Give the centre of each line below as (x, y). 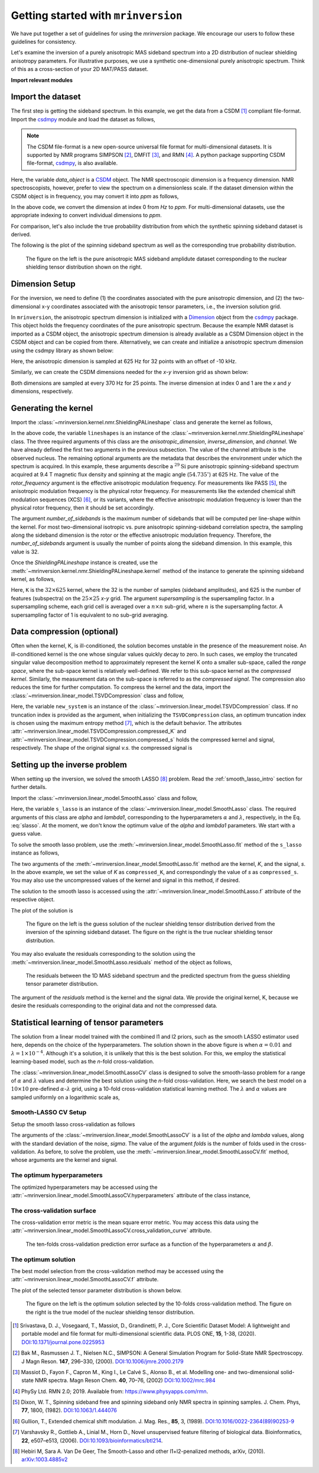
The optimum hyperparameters (57, 1175)
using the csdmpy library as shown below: (62, 350)
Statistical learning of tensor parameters (87, 1022)
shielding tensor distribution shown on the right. (84, 267)
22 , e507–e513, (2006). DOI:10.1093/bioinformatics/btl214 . (92, 1440)
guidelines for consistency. (44, 41)
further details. (29, 787)
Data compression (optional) (65, 632)
